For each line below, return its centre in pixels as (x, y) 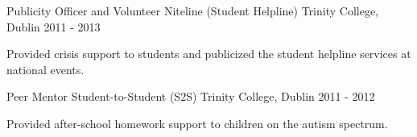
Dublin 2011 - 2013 (54, 26)
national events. (45, 69)
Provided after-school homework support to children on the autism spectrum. (197, 123)
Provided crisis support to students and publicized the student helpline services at (209, 54)
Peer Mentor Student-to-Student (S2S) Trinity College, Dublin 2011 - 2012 (191, 96)
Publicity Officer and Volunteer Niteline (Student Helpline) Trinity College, (193, 10)
